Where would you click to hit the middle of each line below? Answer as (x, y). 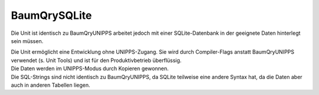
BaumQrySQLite (51, 15)
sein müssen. (27, 41)
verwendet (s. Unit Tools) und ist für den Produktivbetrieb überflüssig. (96, 60)
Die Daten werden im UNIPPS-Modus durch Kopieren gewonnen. (90, 68)
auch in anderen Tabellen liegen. (51, 85)
